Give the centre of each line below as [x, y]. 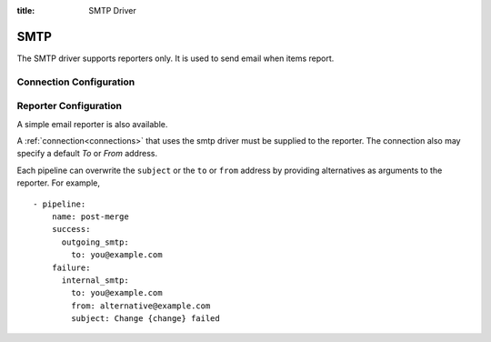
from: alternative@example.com [141, 306]
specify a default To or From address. [87, 154]
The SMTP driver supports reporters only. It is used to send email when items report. [175, 58]
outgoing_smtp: [95, 242]
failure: [71, 267]
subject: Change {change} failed [145, 319]
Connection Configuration [76, 82]
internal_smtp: [95, 280]
